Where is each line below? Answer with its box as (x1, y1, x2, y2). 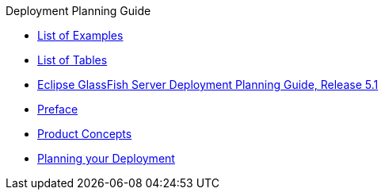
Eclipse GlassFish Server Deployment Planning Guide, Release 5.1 (37, 78, 379, 91)
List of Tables (37, 53, 108, 67)
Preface (37, 102, 78, 116)
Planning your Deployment (37, 152, 175, 165)
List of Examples (37, 29, 124, 42)
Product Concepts (37, 127, 132, 140)
